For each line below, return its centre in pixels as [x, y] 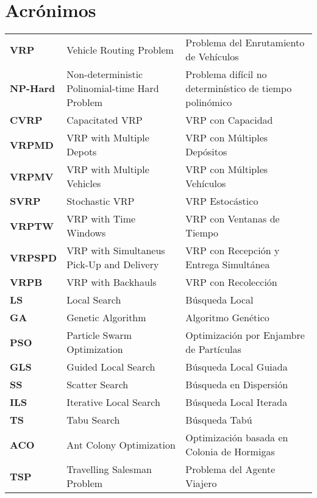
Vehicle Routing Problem [120, 49]
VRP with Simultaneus [116, 251]
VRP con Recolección [231, 282]
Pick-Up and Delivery [113, 265]
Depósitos [206, 152]
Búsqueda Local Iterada [237, 402]
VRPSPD [34, 257]
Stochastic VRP [101, 201]
